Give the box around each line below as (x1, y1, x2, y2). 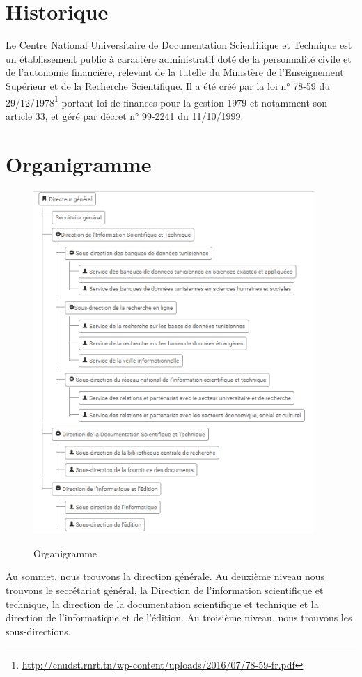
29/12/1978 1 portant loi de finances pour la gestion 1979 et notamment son (6, 93, 327, 109)
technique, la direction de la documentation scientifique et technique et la (6, 596, 319, 611)
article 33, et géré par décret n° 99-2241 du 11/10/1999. (6, 108, 244, 123)
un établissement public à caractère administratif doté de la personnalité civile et (6, 51, 352, 65)
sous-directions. (6, 623, 71, 638)
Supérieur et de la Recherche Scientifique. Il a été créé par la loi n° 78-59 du (6, 78, 331, 93)
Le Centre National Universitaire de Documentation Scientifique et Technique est (6, 38, 352, 52)
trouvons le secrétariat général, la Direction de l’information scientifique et (6, 583, 324, 598)
